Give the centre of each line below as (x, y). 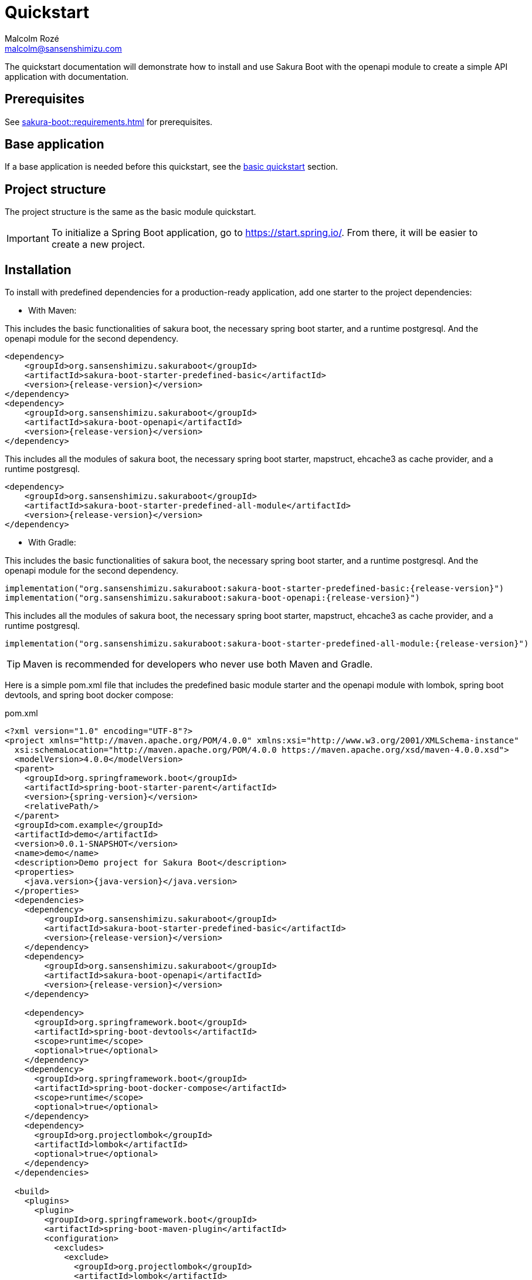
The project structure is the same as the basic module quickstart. (131, 212)
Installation (38, 270)
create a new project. (98, 245)
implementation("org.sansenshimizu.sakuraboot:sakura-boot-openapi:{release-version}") (213, 598)
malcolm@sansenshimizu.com (63, 48)
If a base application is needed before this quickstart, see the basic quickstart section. (172, 167)
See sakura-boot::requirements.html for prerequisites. (109, 122)
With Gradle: (52, 543)
